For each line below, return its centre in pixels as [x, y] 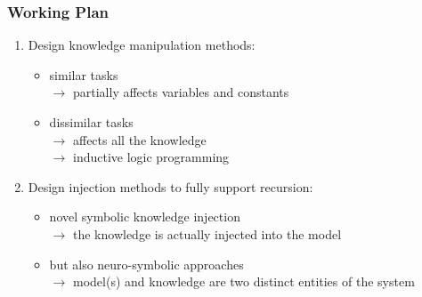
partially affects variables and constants [181, 92]
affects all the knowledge [139, 139]
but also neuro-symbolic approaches [146, 264]
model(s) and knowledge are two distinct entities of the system [243, 281]
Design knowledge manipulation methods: [142, 45]
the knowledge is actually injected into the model [207, 233]
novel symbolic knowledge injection [145, 217]
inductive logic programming [151, 157]
